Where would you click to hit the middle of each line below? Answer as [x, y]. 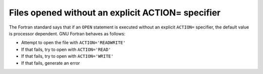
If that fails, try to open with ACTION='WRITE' [67, 56]
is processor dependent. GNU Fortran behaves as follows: [67, 33]
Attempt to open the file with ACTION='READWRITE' [74, 43]
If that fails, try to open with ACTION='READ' [66, 49]
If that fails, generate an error [51, 63]
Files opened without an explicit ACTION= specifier [115, 13]
